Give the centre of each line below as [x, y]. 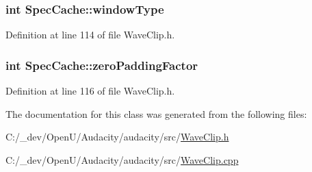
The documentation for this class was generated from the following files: [156, 113]
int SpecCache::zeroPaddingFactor [102, 65]
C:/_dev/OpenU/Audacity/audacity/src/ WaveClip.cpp [122, 159]
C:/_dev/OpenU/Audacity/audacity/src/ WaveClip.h [117, 137]
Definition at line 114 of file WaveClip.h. [90, 35]
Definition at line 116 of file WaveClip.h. [90, 91]
